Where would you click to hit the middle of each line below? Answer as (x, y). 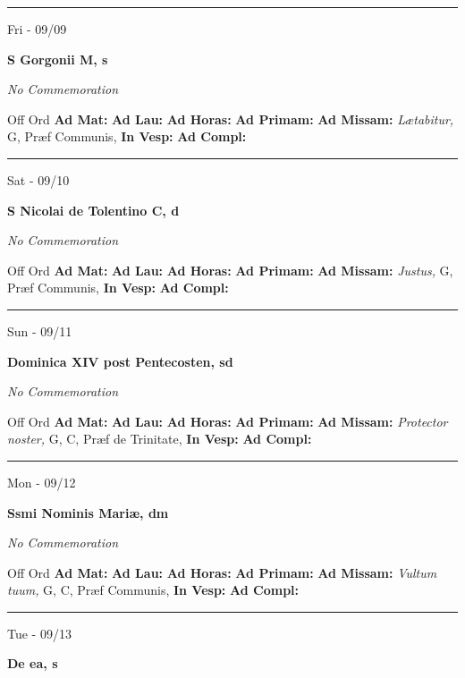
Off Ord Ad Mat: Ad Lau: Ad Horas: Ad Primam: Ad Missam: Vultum (222, 572)
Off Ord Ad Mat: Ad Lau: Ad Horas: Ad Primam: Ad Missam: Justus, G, (230, 270)
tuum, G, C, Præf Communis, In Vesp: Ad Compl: (153, 590)
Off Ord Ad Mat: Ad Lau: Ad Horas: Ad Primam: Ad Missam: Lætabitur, (231, 119)
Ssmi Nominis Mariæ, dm (88, 512)
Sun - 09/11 (40, 331)
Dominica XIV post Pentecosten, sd (120, 361)
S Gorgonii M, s (58, 59)
